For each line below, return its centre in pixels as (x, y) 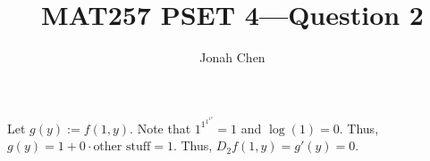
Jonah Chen (232, 57)
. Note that (160, 128)
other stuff (122, 147)
